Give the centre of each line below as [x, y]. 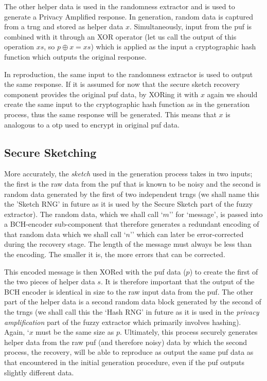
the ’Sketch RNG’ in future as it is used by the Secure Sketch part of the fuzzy [129, 204]
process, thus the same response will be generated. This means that [110, 114]
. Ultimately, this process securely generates [189, 332]
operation [19, 47]
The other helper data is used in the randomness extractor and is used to [120, 6]
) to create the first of [224, 271]
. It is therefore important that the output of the [177, 282]
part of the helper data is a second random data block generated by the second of [133, 302]
